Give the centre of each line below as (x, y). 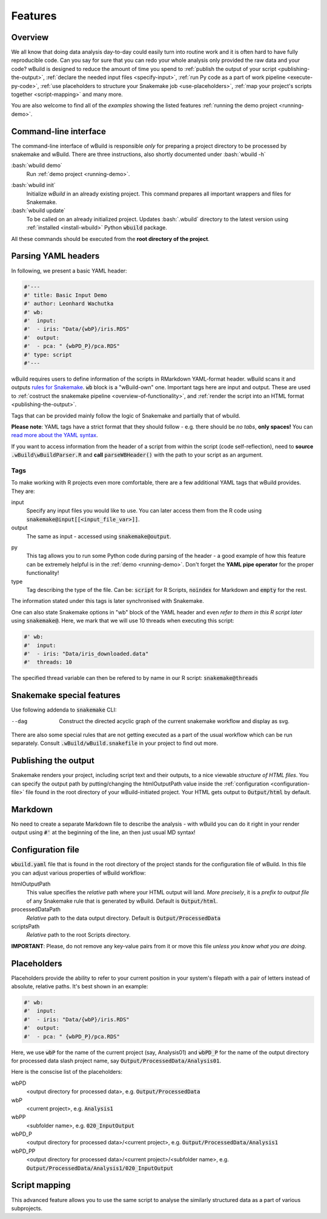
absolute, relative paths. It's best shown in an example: (80, 986)
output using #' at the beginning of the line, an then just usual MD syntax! (104, 832)
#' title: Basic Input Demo (65, 295)
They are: (23, 491)
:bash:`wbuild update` (38, 211)
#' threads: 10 (48, 662)
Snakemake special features (66, 695)
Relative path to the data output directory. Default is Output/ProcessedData (124, 918)
